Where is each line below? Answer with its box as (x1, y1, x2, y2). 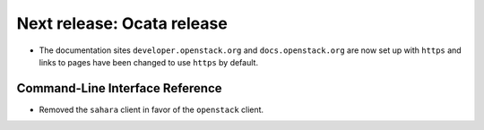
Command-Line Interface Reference (16, 81, 223, 96)
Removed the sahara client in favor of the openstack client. (39, 104, 264, 115)
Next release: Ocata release (16, 13, 228, 33)
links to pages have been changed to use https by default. (39, 56, 259, 67)
